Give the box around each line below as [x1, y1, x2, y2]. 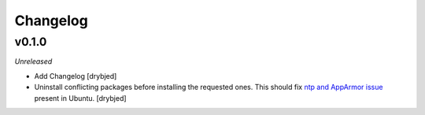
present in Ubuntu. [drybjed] [34, 93, 127, 102]
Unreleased [14, 57, 53, 66]
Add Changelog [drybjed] [34, 71, 117, 80]
